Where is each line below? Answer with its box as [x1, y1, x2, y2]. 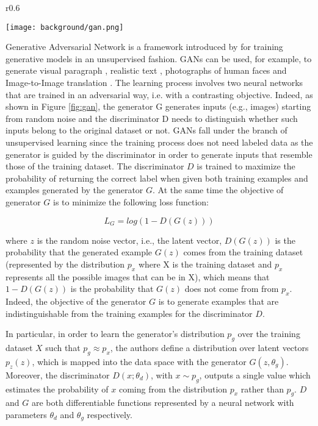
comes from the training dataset [183, 246, 303, 258]
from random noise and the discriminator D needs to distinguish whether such [5, 112, 298, 124]
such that [45, 341, 81, 353]
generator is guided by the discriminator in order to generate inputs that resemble [5, 147, 313, 160]
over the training [237, 327, 300, 340]
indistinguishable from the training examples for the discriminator [5, 307, 253, 319]
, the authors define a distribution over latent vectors [110, 341, 309, 353]
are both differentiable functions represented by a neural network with [31, 396, 294, 409]
